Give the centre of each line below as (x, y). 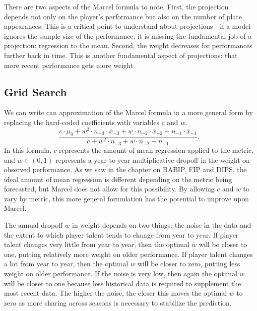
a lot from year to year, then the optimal (66, 264)
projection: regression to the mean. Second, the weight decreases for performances (128, 45)
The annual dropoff (33, 225)
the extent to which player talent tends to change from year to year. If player (121, 234)
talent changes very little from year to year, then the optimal (97, 244)
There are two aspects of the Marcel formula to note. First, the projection (116, 6)
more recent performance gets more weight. (70, 65)
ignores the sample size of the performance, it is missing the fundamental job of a (128, 35)
